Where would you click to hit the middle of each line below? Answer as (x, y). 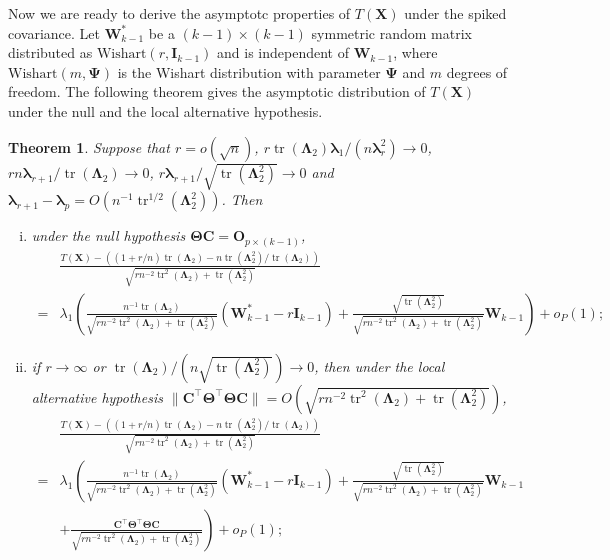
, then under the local (379, 365)
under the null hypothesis (108, 235)
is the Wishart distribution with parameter (249, 71)
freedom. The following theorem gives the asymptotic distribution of (217, 91)
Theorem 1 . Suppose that (89, 146)
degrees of (477, 71)
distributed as (50, 52)
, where (415, 52)
